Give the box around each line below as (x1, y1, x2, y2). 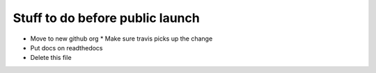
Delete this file (30, 54, 72, 62)
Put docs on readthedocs (30, 43, 103, 52)
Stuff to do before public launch (13, 10, 200, 25)
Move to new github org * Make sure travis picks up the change (30, 34, 213, 43)
